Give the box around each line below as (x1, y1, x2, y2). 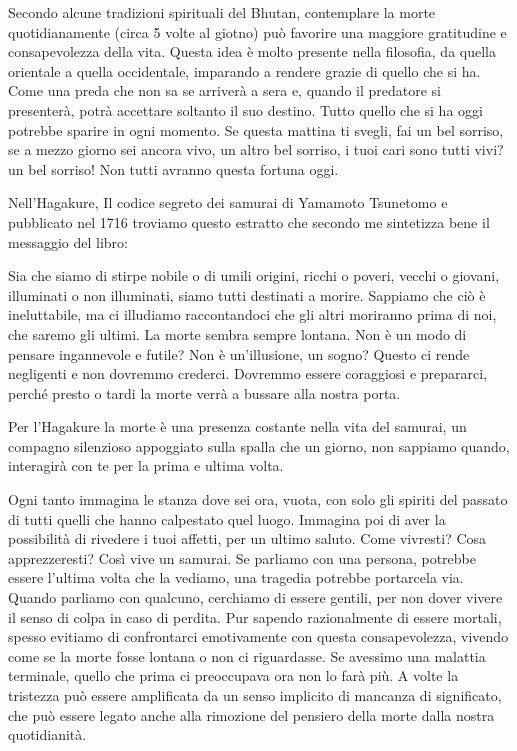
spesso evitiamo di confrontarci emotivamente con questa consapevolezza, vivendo (8, 626, 509, 647)
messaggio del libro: (8, 231, 128, 252)
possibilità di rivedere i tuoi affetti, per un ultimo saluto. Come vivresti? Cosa (8, 528, 487, 549)
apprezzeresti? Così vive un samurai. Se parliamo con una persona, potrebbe (8, 547, 476, 568)
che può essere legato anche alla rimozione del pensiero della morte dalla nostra (8, 704, 495, 725)
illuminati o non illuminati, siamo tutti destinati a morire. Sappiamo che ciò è (8, 284, 486, 305)
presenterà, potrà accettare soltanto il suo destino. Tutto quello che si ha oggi (8, 99, 483, 120)
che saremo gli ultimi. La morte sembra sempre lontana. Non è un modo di (8, 323, 467, 344)
